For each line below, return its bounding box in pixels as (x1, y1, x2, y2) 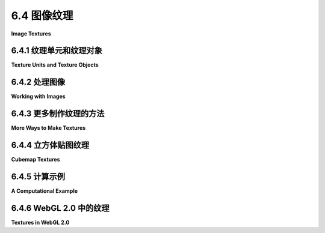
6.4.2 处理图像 (11, 77, 66, 87)
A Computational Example (11, 187, 78, 195)
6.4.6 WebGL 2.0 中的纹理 (11, 203, 110, 213)
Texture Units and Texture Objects (11, 61, 99, 68)
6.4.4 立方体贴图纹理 (11, 140, 90, 150)
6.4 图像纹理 (11, 9, 73, 22)
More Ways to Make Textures (11, 124, 86, 132)
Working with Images (11, 93, 66, 100)
